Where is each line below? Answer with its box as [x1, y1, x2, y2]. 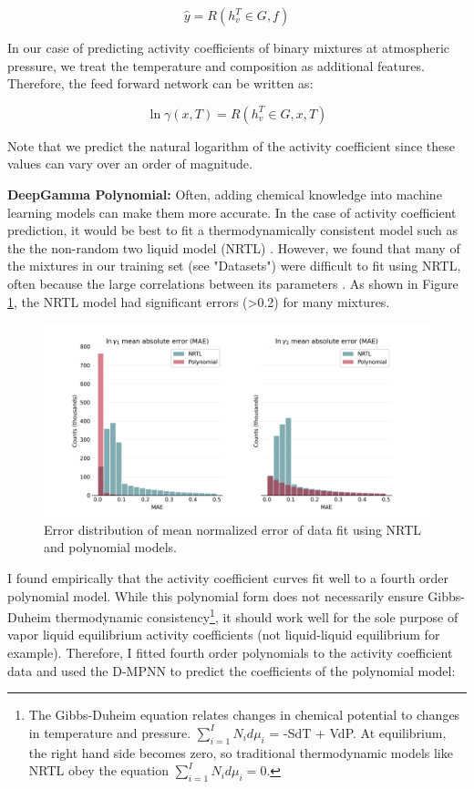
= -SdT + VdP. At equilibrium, [269, 722, 447, 742]
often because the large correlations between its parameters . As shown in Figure [7, 273, 459, 292]
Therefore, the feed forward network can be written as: [7, 74, 314, 93]
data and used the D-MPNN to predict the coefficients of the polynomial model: [7, 661, 456, 680]
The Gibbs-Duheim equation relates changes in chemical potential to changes [28, 705, 460, 724]
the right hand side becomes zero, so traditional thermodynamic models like [28, 743, 453, 762]
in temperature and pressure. [28, 722, 191, 742]
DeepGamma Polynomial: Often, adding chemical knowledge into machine [7, 184, 442, 203]
